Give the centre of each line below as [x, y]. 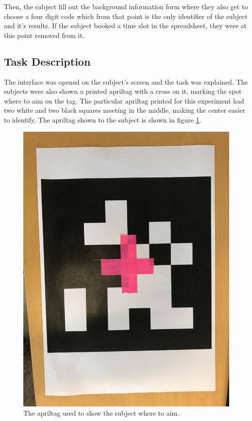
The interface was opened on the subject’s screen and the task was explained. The [126, 81]
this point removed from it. [44, 35]
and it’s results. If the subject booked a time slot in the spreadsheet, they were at [125, 26]
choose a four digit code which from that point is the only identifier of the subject [126, 16]
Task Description [47, 61]
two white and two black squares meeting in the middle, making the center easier [125, 110]
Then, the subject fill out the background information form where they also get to [126, 6]
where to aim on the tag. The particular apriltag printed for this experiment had [124, 100]
